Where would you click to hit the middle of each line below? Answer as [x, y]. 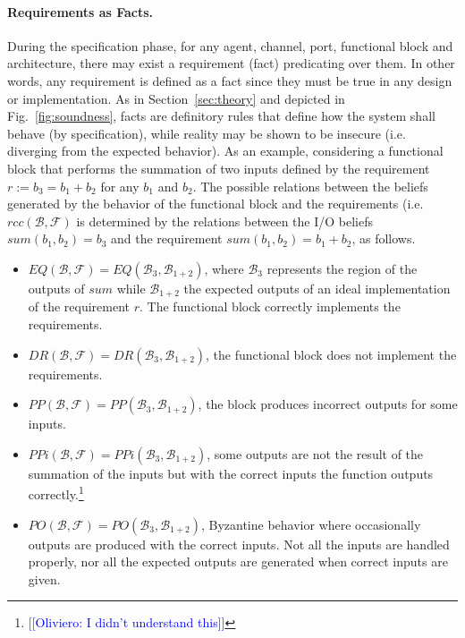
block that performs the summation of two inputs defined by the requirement [219, 168]
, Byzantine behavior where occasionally [311, 524]
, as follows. [384, 238]
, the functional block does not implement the [331, 354]
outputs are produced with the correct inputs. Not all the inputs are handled [239, 544]
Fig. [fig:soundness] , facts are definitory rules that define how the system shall [221, 116]
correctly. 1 [56, 493]
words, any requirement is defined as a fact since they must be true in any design [230, 80]
